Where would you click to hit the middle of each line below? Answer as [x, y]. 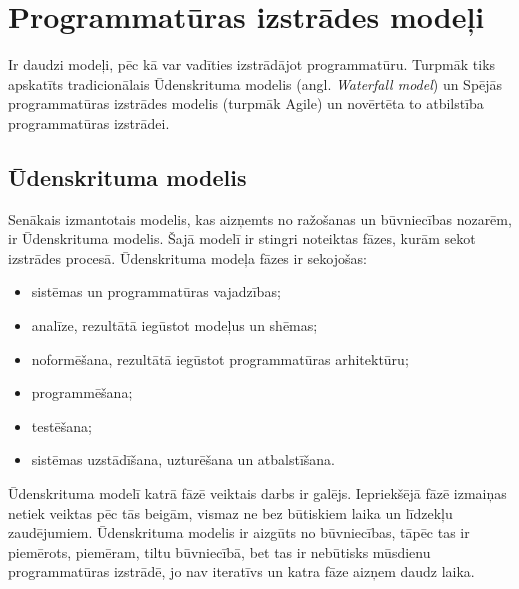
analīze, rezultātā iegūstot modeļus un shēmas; [174, 325]
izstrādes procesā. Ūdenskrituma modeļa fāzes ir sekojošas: [187, 257]
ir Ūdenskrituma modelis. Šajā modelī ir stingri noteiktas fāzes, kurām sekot [242, 238]
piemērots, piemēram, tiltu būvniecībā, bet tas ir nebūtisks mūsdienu [219, 551]
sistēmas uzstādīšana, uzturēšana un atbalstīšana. [183, 459]
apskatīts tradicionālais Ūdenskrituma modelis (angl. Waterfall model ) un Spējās [255, 83]
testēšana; [61, 425]
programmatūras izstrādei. [89, 122]
